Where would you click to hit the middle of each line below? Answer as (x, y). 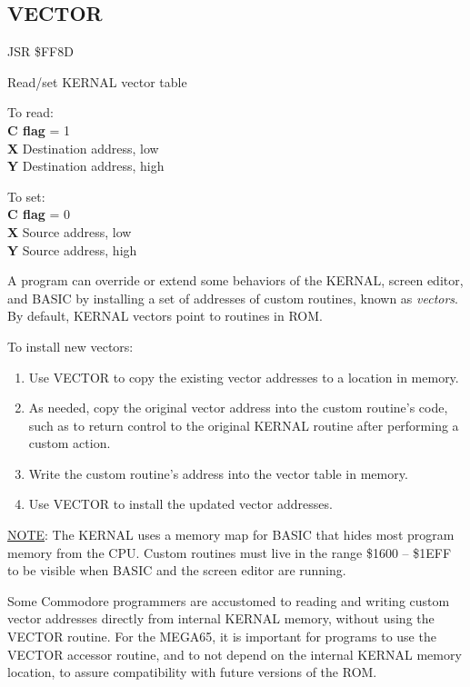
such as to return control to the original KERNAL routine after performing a (244, 425)
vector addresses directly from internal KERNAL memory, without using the (221, 618)
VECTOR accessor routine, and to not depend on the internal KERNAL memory (235, 654)
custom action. (70, 443)
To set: (26, 196)
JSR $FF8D (40, 51)
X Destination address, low (83, 148)
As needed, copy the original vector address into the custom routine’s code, (238, 408)
